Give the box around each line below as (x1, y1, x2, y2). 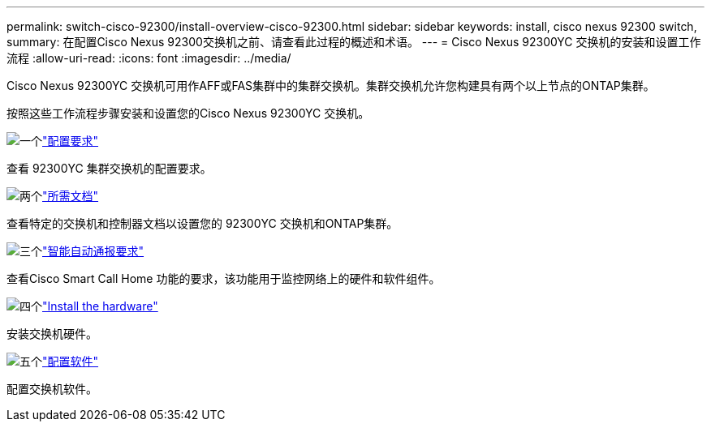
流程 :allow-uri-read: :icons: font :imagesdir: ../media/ (6, 51, 291, 65)
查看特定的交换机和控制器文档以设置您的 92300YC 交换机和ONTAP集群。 (6, 216, 399, 230)
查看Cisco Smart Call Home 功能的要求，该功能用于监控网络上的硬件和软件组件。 (6, 272, 441, 285)
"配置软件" (42, 354, 99, 368)
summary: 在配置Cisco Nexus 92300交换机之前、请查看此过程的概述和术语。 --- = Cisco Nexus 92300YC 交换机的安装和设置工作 (6, 35, 701, 49)
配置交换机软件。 (6, 382, 97, 396)
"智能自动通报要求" (42, 244, 144, 258)
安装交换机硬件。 (6, 327, 97, 340)
